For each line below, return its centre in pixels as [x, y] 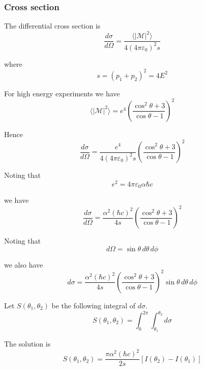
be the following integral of [94, 305]
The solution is [27, 344]
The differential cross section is [52, 26]
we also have [24, 264]
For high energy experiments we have [62, 93]
